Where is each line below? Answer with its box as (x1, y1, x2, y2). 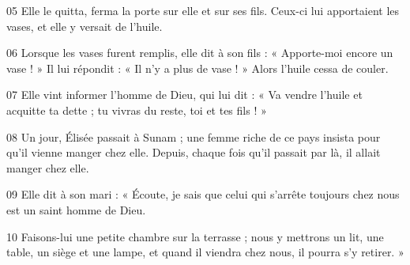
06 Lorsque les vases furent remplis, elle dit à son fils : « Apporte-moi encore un (6, 44, 393, 61)
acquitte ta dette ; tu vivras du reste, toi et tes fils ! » (6, 101, 267, 118)
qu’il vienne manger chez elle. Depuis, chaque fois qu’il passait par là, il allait (6, 144, 381, 161)
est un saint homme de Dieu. (6, 201, 146, 218)
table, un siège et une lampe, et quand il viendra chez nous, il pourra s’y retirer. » (6, 244, 404, 260)
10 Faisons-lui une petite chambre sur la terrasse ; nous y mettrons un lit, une (6, 228, 384, 244)
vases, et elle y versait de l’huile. (6, 17, 163, 34)
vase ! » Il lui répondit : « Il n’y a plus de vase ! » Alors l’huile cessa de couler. (6, 59, 389, 76)
